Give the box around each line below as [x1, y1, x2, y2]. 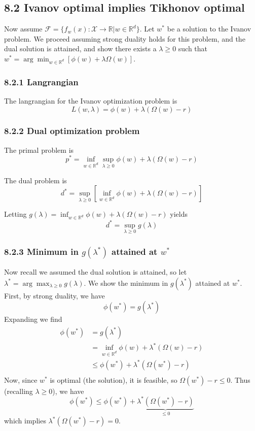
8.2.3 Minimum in [4, 245, 79, 257]
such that [178, 43, 208, 54]
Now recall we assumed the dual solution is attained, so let [4, 267, 187, 277]
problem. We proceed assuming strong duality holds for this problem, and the [4, 33, 245, 44]
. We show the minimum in [84, 277, 168, 288]
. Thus [230, 374, 250, 385]
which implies [4, 415, 46, 426]
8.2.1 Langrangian [4, 75, 79, 88]
